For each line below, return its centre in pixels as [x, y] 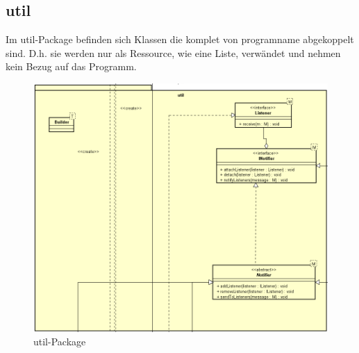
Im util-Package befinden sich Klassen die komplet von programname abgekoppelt [180, 39]
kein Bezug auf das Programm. [71, 66]
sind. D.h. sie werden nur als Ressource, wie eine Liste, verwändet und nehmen [173, 52]
